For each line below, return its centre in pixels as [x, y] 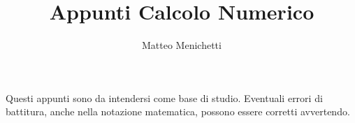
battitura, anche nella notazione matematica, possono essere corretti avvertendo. [178, 111]
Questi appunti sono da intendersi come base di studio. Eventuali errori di [164, 97]
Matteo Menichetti [182, 45]
